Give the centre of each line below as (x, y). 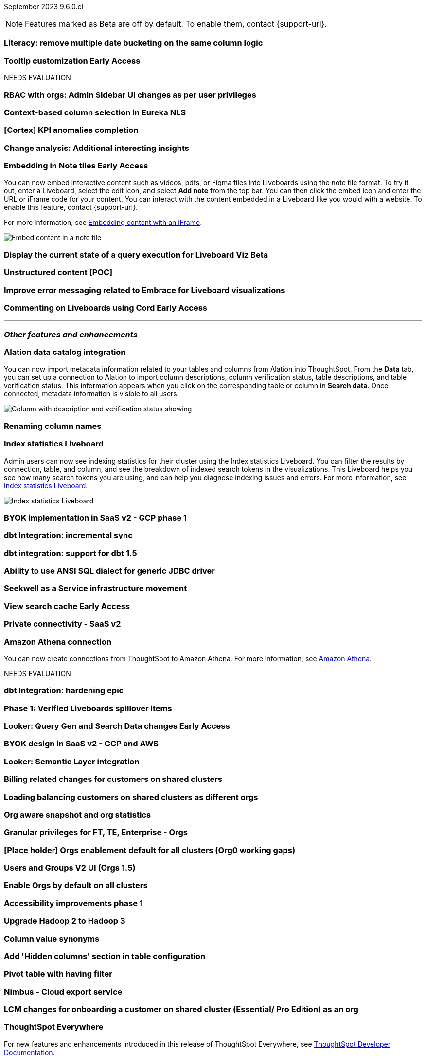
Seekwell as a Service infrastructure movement (96, 588)
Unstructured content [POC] (58, 272)
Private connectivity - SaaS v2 (62, 624)
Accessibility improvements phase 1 (73, 903)
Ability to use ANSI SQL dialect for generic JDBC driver (109, 571)
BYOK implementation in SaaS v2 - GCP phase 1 (96, 517)
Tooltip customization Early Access (72, 61)
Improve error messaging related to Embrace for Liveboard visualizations (145, 290)
